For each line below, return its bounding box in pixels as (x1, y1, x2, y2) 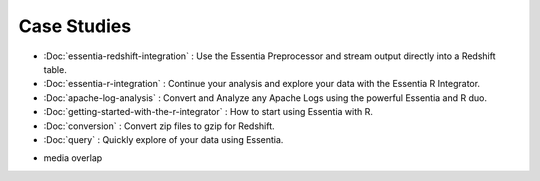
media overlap (43, 152, 103, 164)
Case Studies (18, 15, 132, 37)
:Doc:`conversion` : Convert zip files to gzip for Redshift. (43, 120, 275, 132)
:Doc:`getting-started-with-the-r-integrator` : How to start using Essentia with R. (43, 106, 374, 118)
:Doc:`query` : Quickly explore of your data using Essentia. (43, 133, 284, 145)
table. (43, 63, 67, 75)
